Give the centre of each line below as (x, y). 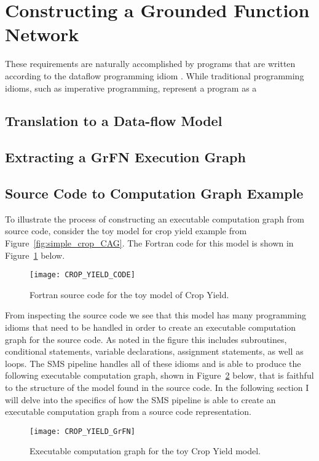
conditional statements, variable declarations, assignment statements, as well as (154, 351)
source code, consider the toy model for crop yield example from (126, 231)
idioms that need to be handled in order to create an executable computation (151, 327)
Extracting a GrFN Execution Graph (125, 157)
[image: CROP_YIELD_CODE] (82, 275)
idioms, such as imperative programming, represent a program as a (131, 88)
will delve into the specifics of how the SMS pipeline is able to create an (140, 399)
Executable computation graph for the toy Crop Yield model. (145, 451)
